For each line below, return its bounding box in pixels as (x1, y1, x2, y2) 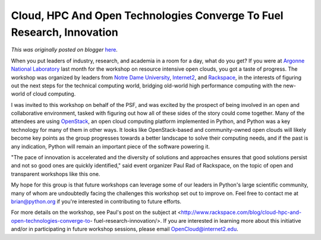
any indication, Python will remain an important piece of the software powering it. (11, 143, 210, 150)
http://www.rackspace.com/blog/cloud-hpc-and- (181, 209, 302, 216)
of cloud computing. (26, 90, 76, 97)
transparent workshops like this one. (11, 170, 100, 178)
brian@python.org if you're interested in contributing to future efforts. (11, 198, 181, 205)
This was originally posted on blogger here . (11, 46, 118, 53)
